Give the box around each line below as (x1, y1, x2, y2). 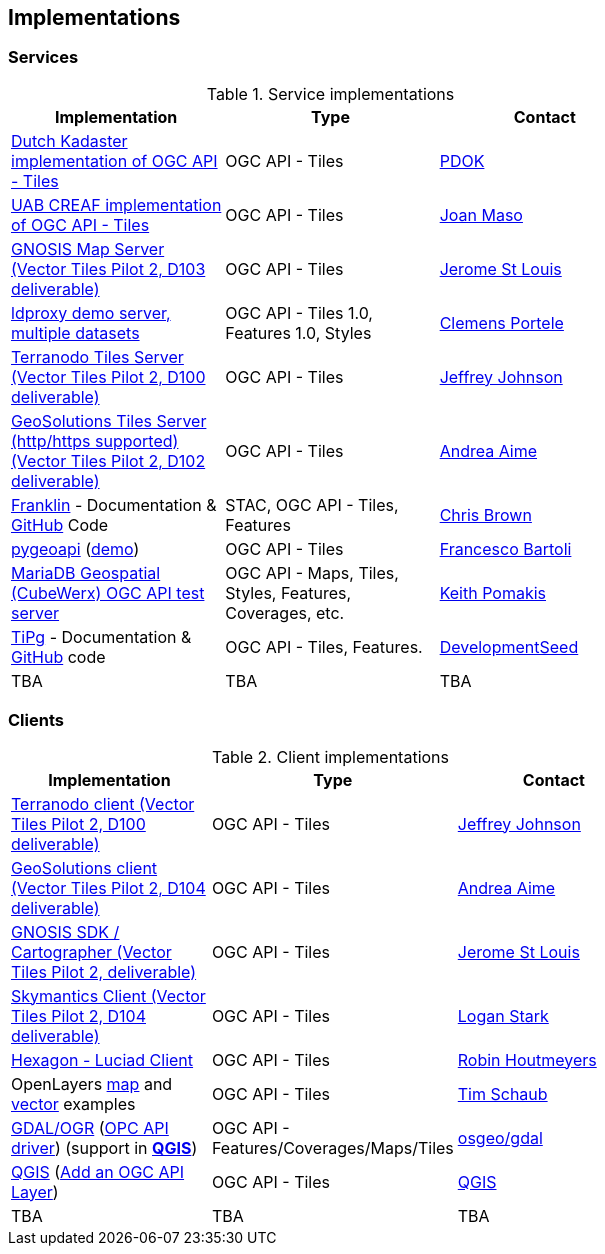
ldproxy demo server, (11, 302, 171, 323)
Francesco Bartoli (439, 538, 572, 559)
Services (8, 47, 79, 68)
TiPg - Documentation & (11, 626, 192, 647)
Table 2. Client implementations (211, 746, 450, 767)
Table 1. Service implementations (206, 83, 455, 104)
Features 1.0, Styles (225, 322, 372, 343)
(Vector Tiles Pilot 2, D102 (11, 450, 206, 471)
